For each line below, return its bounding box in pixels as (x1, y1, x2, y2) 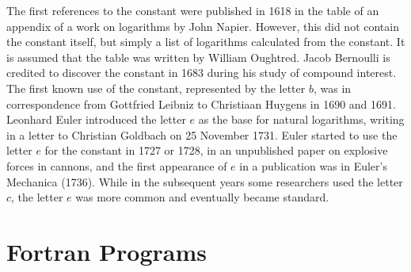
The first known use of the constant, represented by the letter (6, 79, 306, 96)
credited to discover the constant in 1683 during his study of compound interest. (6, 64, 397, 81)
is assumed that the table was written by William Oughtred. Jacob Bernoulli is (6, 48, 390, 65)
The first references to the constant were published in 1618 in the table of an (6, 2, 379, 18)
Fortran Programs (6, 235, 207, 267)
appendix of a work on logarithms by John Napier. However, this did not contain (6, 17, 399, 34)
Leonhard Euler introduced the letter (6, 111, 186, 128)
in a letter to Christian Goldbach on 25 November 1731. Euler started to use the (6, 126, 398, 143)
